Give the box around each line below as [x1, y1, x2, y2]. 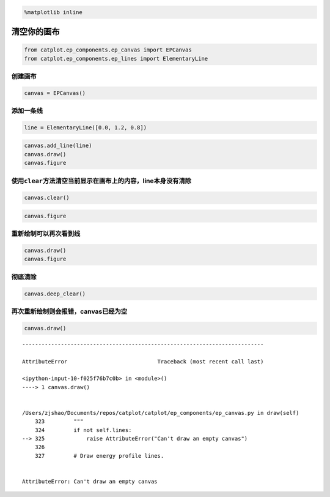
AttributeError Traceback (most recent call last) [22, 358, 264, 365]
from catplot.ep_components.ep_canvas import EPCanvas [24, 47, 192, 53]
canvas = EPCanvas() [24, 89, 86, 96]
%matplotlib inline [24, 9, 82, 15]
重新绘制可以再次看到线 [11, 230, 81, 238]
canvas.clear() [24, 194, 70, 202]
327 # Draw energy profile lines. [34, 452, 164, 459]
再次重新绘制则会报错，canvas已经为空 [11, 307, 128, 316]
